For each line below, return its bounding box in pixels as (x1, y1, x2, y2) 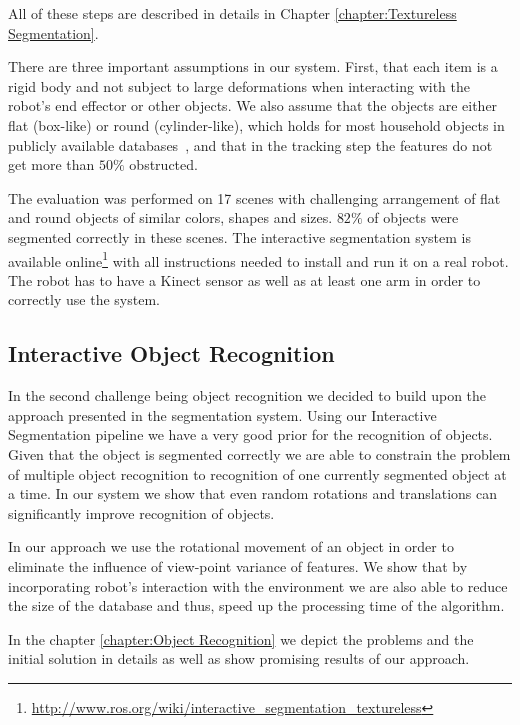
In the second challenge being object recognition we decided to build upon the (8, 385, 487, 406)
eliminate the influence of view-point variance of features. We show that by (8, 555, 468, 576)
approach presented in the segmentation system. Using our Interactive (8, 404, 437, 425)
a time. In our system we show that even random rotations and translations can (8, 483, 498, 504)
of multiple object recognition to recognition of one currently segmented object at (8, 463, 507, 484)
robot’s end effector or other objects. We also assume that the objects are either (8, 95, 498, 116)
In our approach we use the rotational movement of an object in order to (8, 536, 454, 557)
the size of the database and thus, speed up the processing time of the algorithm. (8, 595, 505, 616)
